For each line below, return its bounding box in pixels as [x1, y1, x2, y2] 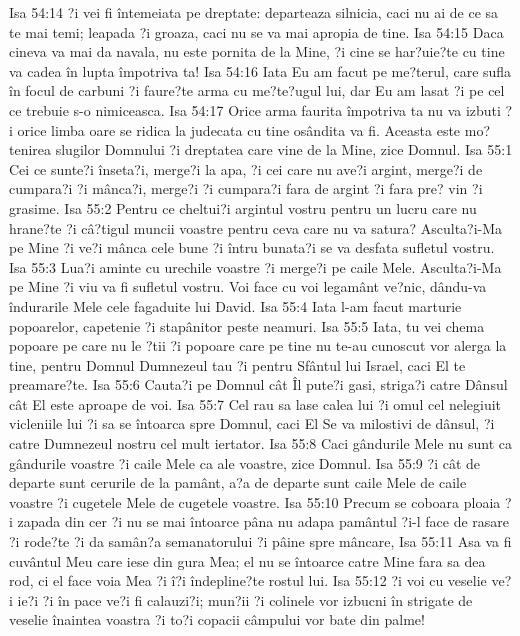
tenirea [9, 139, 52, 160]
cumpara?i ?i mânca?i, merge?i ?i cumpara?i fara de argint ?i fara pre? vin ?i [9, 178, 483, 199]
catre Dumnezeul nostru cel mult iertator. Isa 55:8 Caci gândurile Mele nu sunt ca [9, 433, 513, 454]
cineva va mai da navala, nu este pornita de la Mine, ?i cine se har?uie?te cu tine [9, 41, 505, 62]
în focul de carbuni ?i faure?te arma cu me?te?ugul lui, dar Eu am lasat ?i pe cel [9, 80, 505, 101]
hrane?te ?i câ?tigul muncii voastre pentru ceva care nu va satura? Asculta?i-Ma [9, 217, 503, 238]
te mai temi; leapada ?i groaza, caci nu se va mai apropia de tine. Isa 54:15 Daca [9, 21, 504, 42]
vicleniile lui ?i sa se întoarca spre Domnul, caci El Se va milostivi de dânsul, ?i [9, 413, 495, 434]
